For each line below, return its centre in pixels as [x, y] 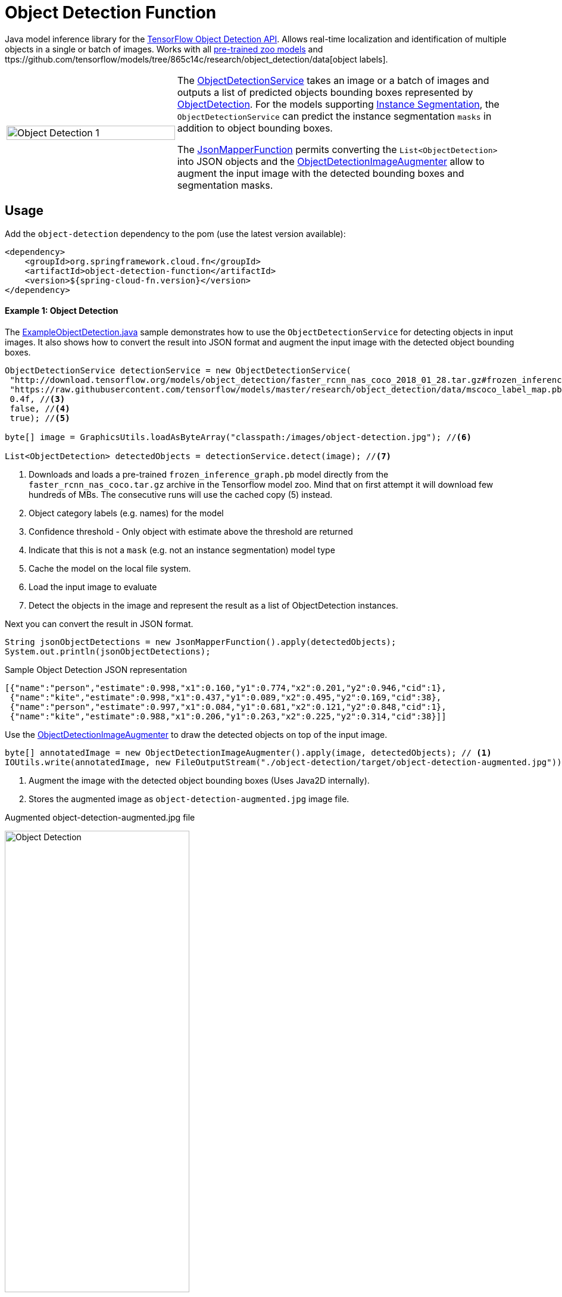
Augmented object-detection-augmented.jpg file [100, 817]
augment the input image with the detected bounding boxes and [321, 173]
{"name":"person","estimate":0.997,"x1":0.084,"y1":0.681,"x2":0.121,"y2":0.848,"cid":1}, [228, 707]
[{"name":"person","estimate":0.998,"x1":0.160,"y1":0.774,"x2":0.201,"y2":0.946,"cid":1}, [226, 688]
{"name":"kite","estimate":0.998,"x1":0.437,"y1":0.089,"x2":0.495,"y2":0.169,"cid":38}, [226, 697]
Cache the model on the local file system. [110, 568]
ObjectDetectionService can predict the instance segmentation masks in [334, 116]
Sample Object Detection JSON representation [96, 669]
